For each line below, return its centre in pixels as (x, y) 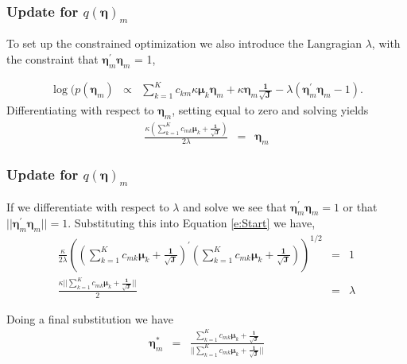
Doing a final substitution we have (90, 318)
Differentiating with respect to (80, 110)
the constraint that (52, 59)
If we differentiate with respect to (88, 206)
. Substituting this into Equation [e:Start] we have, (192, 223)
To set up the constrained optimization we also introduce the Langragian (184, 43)
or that (360, 206)
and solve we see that (235, 206)
